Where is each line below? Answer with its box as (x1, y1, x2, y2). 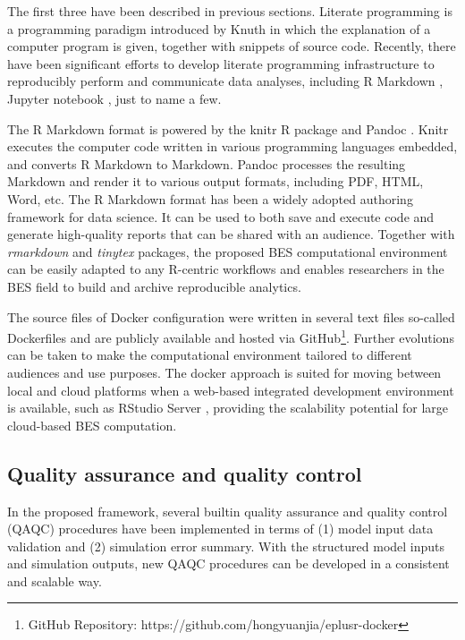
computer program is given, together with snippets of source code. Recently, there (7, 37, 456, 55)
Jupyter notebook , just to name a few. (7, 89, 222, 107)
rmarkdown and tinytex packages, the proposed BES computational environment (7, 242, 448, 260)
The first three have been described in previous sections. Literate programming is (7, 2, 452, 20)
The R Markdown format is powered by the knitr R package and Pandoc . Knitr (7, 119, 449, 138)
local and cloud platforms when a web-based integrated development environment (7, 380, 454, 399)
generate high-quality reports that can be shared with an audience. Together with (7, 225, 455, 243)
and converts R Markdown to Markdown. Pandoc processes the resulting (7, 154, 406, 173)
